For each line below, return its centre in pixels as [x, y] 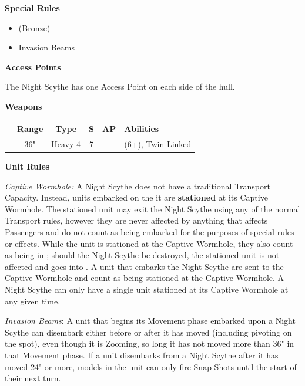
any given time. [33, 301]
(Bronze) [34, 27]
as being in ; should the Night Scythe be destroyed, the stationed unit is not [142, 255]
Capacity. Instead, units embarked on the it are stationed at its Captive [136, 197]
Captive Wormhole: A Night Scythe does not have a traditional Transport [138, 186]
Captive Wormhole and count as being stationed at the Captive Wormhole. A [145, 278]
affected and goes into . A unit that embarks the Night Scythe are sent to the [144, 266]
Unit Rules [27, 166]
